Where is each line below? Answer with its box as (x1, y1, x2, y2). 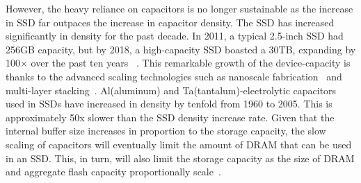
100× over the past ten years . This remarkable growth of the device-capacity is (6, 55, 351, 70)
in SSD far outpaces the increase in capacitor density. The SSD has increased (6, 15, 335, 29)
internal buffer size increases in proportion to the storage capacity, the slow (6, 123, 326, 138)
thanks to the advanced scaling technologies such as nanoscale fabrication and (6, 69, 342, 83)
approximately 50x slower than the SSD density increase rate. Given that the (6, 110, 335, 124)
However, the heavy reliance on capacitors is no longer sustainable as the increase (6, 1, 353, 15)
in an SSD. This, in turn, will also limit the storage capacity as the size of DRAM (6, 150, 355, 165)
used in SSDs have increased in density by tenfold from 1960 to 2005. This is (6, 96, 332, 111)
